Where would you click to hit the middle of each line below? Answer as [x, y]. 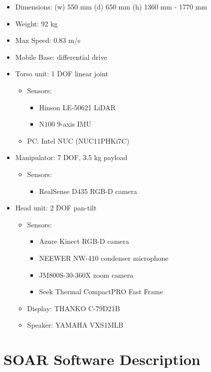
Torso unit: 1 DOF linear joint [62, 74]
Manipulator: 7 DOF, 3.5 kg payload [71, 157]
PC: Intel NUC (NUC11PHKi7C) [78, 140]
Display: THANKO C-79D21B [74, 308]
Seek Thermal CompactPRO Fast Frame [101, 291]
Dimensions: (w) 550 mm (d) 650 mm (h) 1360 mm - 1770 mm [111, 6]
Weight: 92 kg [36, 23]
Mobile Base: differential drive [61, 57]
